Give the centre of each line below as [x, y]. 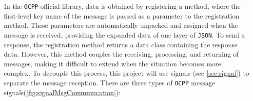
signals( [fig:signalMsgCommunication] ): [62, 92]
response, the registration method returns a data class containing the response [121, 44]
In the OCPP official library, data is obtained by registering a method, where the [122, 6]
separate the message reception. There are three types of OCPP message [109, 82]
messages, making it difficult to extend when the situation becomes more [113, 63]
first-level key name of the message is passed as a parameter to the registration [122, 15]
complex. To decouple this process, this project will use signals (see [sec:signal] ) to [126, 73]
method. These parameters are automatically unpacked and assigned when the [121, 25]
